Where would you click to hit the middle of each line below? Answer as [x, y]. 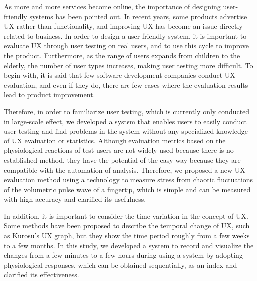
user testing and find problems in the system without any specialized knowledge [126, 131]
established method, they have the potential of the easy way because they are [122, 160]
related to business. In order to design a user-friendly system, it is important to [125, 36]
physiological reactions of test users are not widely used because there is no [119, 150]
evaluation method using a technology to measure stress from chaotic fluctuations [128, 180]
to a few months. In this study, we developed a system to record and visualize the [129, 245]
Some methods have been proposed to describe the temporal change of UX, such [127, 225]
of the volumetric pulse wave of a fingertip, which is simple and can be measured [127, 189]
